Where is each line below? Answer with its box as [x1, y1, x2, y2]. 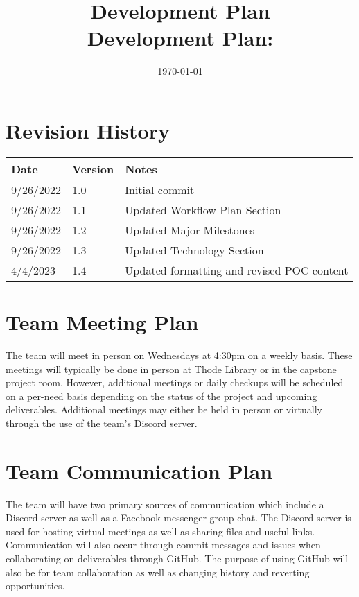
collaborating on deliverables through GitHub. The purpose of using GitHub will [6, 551, 349, 566]
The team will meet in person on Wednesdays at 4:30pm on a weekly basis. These [6, 347, 353, 362]
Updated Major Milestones [125, 221, 255, 238]
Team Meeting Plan [6, 308, 199, 336]
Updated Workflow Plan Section [125, 201, 281, 218]
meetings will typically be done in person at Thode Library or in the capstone [6, 361, 337, 376]
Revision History [6, 116, 170, 144]
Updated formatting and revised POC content [125, 261, 349, 278]
